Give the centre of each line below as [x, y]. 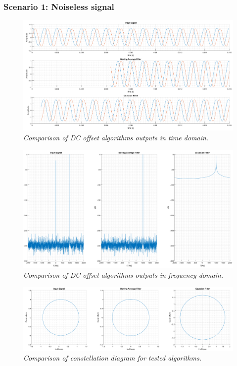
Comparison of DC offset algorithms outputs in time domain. [116, 137]
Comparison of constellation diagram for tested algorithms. [112, 358]
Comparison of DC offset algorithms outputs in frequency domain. [123, 274]
